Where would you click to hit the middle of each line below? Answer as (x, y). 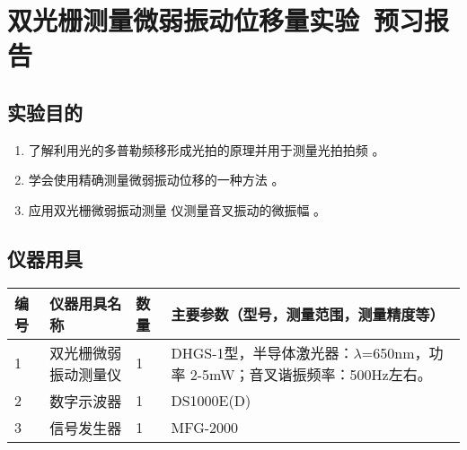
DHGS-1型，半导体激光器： (262, 352)
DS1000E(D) (211, 401)
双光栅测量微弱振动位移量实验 (184, 20)
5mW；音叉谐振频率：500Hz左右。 (317, 374)
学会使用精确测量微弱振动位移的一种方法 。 (156, 180)
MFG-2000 (205, 428)
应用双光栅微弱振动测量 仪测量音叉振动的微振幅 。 (177, 209)
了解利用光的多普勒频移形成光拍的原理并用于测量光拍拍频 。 (207, 149)
